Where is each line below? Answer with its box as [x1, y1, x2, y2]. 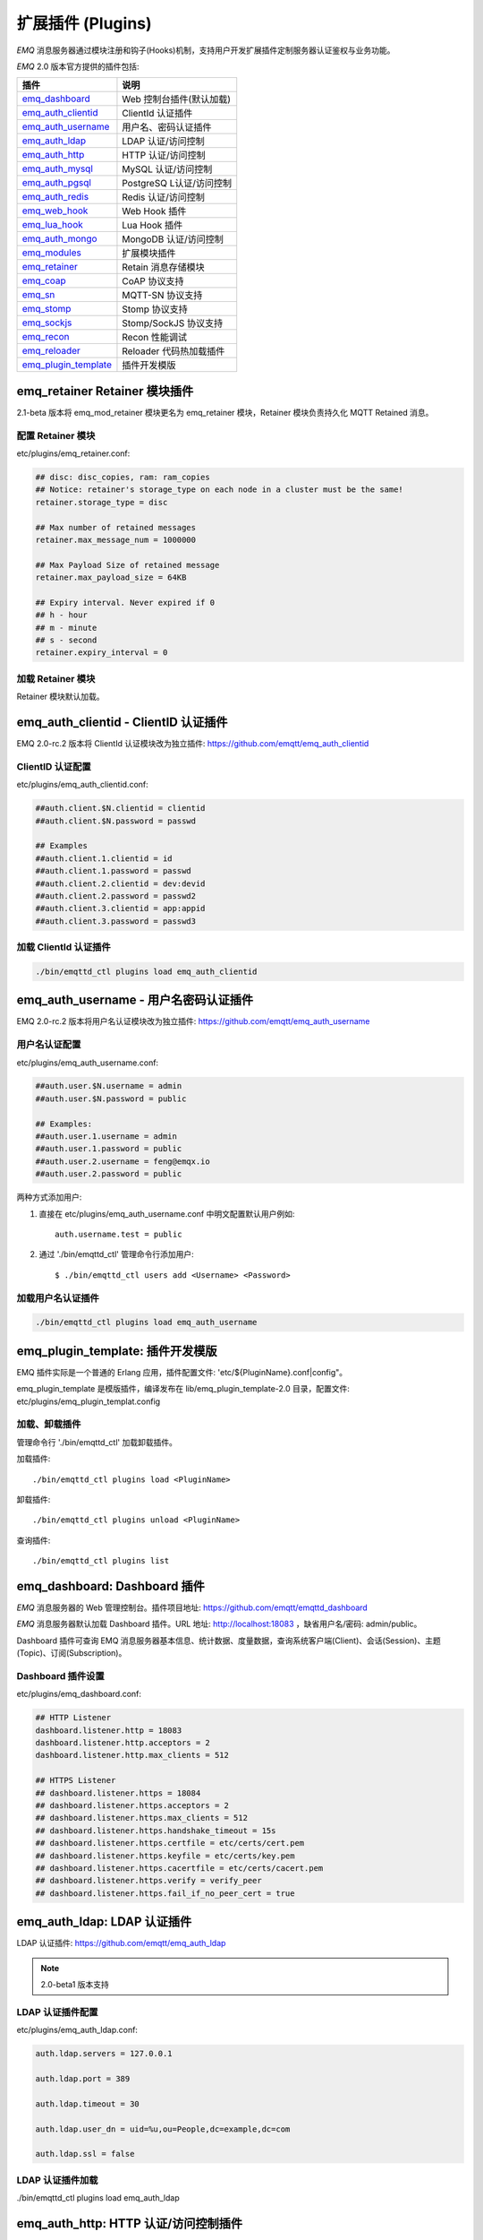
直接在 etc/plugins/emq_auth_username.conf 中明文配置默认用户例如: [38, 1208, 295, 1219]
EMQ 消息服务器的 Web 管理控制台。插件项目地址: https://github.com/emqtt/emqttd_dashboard [16, 1602, 369, 1613]
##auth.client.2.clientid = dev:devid [35, 878, 206, 889]
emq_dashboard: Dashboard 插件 [16, 1578, 205, 1594]
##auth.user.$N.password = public [35, 1093, 187, 1104]
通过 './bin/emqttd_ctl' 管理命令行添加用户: [38, 1249, 194, 1260]
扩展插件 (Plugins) [16, 13, 152, 33]
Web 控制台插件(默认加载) [122, 93, 232, 106]
